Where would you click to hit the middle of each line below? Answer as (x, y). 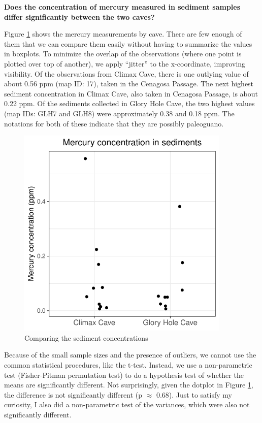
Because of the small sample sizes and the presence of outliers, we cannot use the (130, 355)
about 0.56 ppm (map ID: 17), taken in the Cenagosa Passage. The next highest (129, 84)
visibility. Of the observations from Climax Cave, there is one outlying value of (126, 73)
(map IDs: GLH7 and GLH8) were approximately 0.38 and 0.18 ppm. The (119, 113)
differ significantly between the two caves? (79, 17)
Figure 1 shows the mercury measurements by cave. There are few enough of (123, 34)
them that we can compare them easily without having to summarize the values (128, 43)
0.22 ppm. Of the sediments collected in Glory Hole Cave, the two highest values (129, 103)
